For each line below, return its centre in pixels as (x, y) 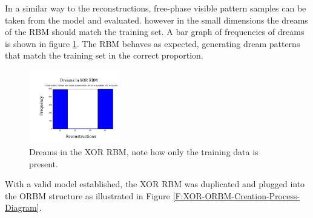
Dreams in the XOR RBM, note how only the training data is (144, 152)
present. (44, 163)
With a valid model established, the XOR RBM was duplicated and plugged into (155, 184)
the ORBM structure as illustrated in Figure (87, 195)
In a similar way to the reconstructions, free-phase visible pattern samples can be (156, 8)
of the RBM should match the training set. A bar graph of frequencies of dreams (155, 32)
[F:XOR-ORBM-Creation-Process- (236, 195)
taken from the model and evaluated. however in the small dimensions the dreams (156, 20)
